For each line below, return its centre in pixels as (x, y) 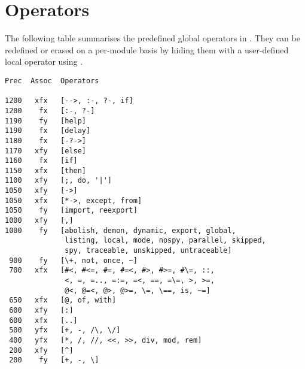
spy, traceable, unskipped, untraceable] (148, 251)
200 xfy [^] (41, 350)
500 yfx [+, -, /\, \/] (65, 330)
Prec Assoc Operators (52, 81)
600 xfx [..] (43, 320)
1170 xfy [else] (46, 151)
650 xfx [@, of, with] (63, 300)
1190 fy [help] (46, 121)
